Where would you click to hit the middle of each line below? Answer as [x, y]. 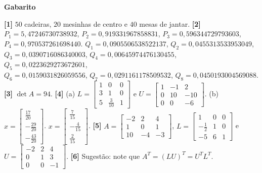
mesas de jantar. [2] [170, 23]
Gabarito [20, 7]
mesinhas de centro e [95, 23]
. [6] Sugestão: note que [103, 156]
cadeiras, [38, 23]
